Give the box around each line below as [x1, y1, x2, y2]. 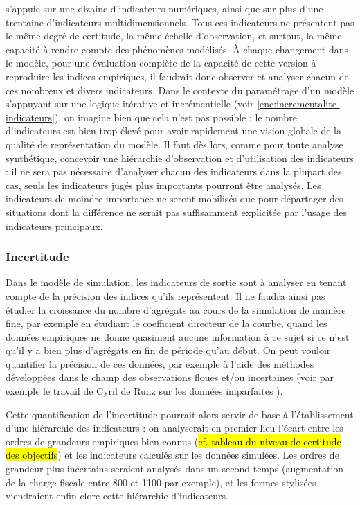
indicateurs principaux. [6, 218, 103, 233]
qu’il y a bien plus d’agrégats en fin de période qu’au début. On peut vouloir [6, 343, 331, 357]
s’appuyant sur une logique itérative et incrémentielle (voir [6, 96, 254, 111]
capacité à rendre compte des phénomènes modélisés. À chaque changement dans [6, 42, 349, 56]
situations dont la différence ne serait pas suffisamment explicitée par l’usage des [6, 204, 348, 219]
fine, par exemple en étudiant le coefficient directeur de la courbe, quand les [6, 316, 327, 330]
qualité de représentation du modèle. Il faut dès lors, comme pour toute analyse [6, 136, 343, 151]
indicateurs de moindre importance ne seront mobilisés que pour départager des [6, 191, 343, 206]
